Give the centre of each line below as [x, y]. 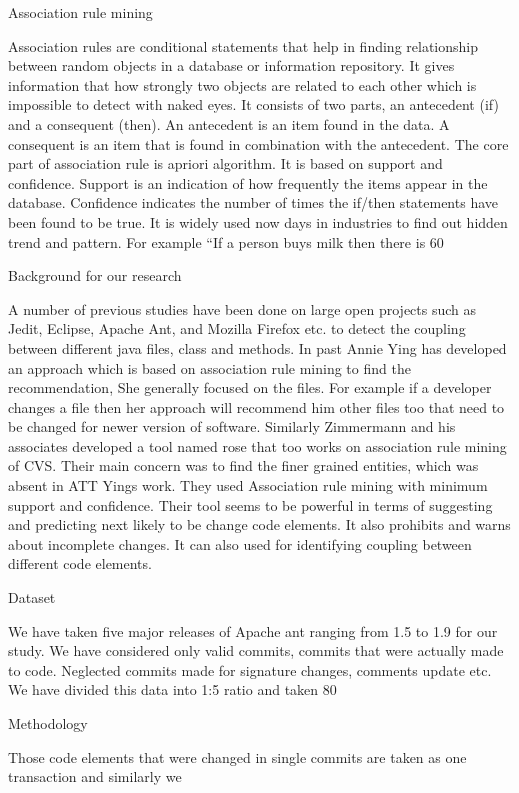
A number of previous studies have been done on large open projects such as [242, 308]
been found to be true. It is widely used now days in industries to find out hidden [258, 221]
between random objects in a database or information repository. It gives [231, 65]
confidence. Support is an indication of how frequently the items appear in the [248, 182]
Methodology [48, 723]
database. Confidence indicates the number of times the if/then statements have [253, 202]
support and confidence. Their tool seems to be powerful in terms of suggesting [250, 504]
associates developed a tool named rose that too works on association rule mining [257, 445]
